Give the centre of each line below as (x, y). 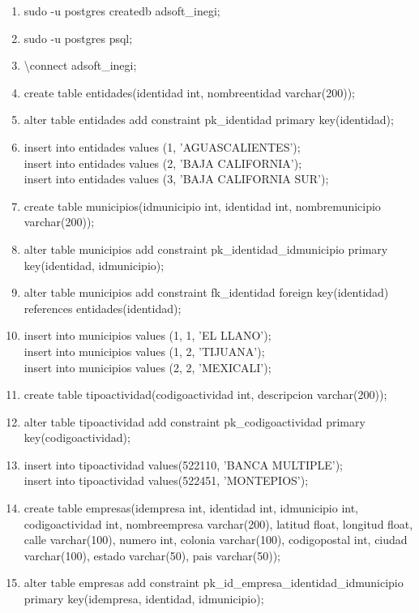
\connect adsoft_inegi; (80, 65)
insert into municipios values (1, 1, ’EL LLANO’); (148, 335)
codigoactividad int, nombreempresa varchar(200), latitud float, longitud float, (218, 523)
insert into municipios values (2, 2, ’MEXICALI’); (148, 367)
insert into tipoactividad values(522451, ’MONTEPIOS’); (166, 480)
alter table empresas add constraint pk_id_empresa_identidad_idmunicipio (214, 583)
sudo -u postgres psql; (78, 38)
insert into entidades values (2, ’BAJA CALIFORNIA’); (163, 163)
